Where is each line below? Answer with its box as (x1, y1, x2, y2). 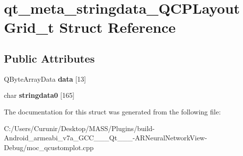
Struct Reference (59, 17, 176, 37)
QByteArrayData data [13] (4, 73, 86, 84)
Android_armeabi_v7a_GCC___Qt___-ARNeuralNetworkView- (4, 133, 207, 143)
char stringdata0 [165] (4, 90, 74, 100)
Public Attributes (4, 50, 95, 66)
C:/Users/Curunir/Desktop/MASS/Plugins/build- (4, 123, 155, 133)
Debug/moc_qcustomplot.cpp (4, 142, 94, 152)
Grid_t (4, 17, 54, 37)
